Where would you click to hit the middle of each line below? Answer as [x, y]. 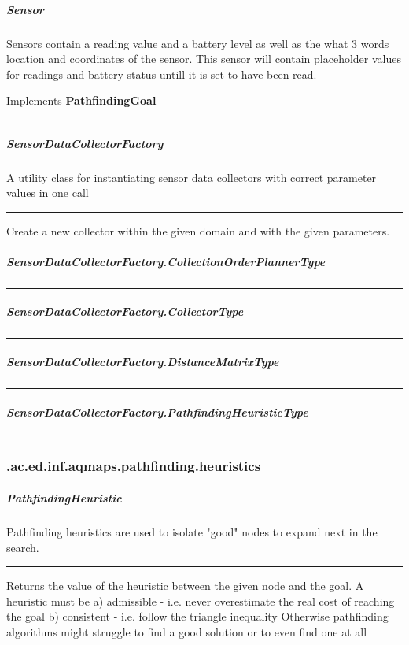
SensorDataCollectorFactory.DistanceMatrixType [143, 361]
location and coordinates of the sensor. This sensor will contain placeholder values [204, 59]
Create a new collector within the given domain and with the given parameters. [198, 230]
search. [23, 547]
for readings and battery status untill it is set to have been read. [162, 74]
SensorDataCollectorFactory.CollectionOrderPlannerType [166, 261]
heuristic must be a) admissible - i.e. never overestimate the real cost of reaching [201, 601]
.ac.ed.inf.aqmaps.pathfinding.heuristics [134, 466]
